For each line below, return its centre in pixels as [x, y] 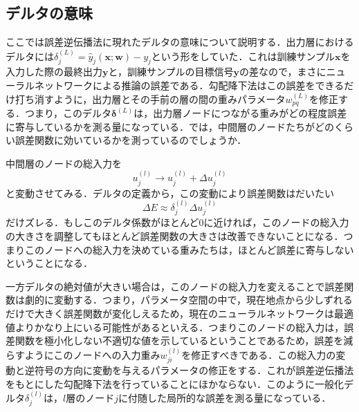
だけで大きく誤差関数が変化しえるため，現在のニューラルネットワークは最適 [179, 313]
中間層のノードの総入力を [64, 163]
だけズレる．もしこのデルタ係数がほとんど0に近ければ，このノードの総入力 [177, 222]
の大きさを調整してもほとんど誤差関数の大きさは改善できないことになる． [175, 236]
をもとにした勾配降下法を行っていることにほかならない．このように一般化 [175, 383]
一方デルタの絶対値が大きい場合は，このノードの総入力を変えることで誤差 [175, 286]
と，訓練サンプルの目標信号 [171, 72]
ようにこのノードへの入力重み [92, 354]
